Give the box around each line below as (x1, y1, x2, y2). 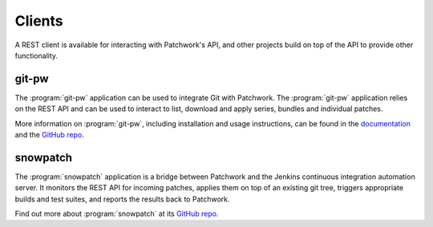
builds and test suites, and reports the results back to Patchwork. (14, 194, 230, 204)
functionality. (14, 50, 59, 60)
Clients (14, 12, 63, 30)
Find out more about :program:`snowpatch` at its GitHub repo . (14, 209, 219, 219)
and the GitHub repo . (14, 130, 84, 140)
